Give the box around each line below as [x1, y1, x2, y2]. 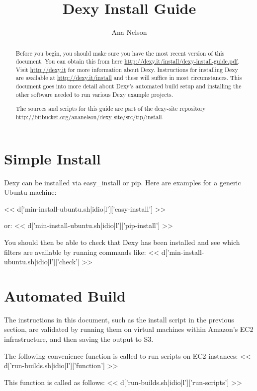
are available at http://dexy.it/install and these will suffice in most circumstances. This [15, 74, 242, 82]
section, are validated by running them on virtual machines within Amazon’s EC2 [4, 324, 254, 334]
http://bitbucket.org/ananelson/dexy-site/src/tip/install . [15, 113, 164, 121]
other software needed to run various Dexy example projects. [15, 90, 173, 98]
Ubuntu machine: [4, 187, 57, 197]
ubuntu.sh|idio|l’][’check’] [4, 256, 80, 267]
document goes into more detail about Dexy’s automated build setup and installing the [15, 82, 242, 90]
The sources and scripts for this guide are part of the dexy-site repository [15, 104, 206, 113]
